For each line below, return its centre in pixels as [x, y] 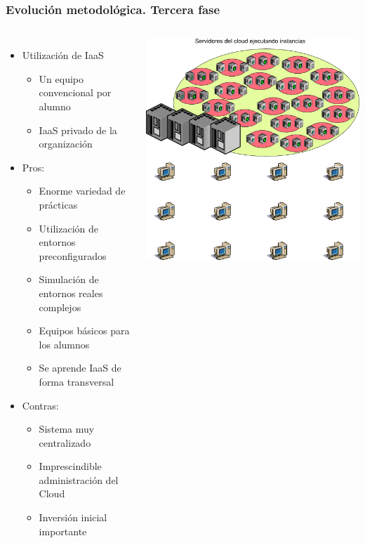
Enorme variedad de [82, 191]
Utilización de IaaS [63, 55]
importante [63, 531]
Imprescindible [70, 466]
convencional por [75, 92]
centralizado [65, 442]
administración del [79, 479]
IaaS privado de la [78, 130]
